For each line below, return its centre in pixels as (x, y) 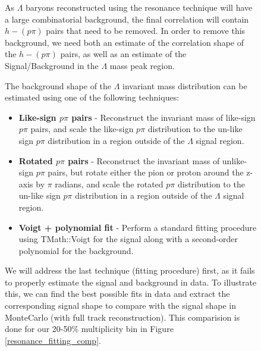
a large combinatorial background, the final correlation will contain (127, 19)
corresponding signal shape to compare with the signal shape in (121, 305)
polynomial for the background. (76, 250)
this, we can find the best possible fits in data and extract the (117, 294)
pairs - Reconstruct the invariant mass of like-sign (163, 117)
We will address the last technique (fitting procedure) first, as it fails (130, 270)
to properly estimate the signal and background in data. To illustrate (131, 282)
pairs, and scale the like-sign (82, 129)
